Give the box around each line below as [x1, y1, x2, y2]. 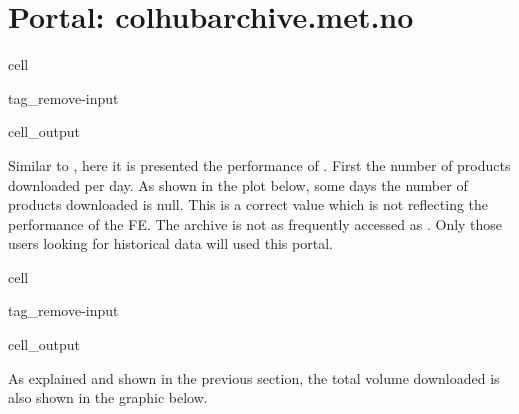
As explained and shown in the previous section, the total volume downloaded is [8, 367, 500, 388]
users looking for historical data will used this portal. [8, 233, 333, 254]
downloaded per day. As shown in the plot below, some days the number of [8, 174, 468, 195]
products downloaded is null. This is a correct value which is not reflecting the [8, 194, 489, 215]
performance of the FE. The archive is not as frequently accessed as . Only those [8, 213, 503, 234]
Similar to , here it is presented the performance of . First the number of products [8, 154, 511, 175]
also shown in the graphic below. [8, 387, 208, 408]
